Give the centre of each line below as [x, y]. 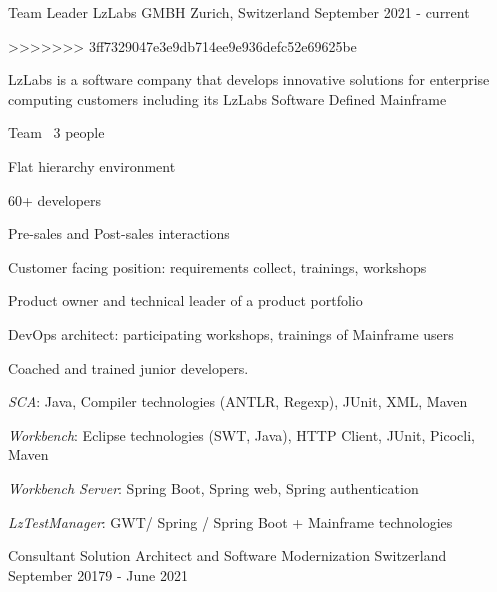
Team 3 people [56, 132]
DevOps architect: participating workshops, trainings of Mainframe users [231, 333]
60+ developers [55, 199]
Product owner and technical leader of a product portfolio [185, 300]
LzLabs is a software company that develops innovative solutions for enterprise [249, 79]
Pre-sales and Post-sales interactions [119, 233]
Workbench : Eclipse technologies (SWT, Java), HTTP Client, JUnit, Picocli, [241, 434]
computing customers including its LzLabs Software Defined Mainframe [227, 98]
